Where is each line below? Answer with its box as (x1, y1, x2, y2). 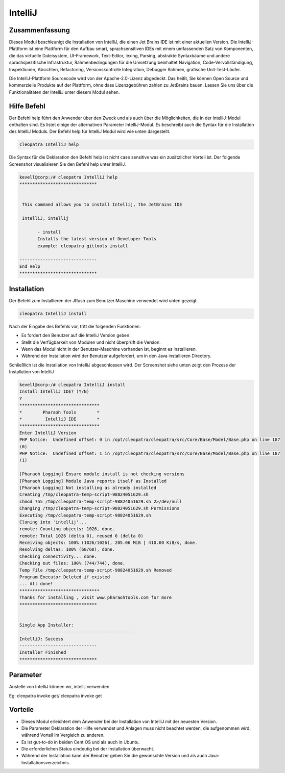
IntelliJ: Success (19, 636, 64, 642)
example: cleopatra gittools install (37, 243, 128, 249)
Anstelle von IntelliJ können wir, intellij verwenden (9, 684, 110, 690)
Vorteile (9, 705, 34, 714)
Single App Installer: (19, 622, 74, 628)
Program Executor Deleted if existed (19, 574, 110, 580)
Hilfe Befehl (9, 102, 46, 110)
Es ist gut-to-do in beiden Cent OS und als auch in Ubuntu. (21, 739, 140, 745)
